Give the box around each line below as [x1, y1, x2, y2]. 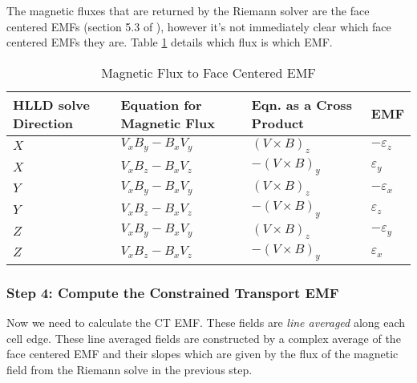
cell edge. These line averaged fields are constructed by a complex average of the [6, 329, 401, 346]
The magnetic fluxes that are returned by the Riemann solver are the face [6, 2, 370, 18]
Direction [13, 113, 74, 132]
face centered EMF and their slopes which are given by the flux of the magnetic [6, 345, 399, 362]
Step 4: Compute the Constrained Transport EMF [6, 282, 339, 302]
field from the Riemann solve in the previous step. [6, 361, 253, 377]
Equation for [120, 95, 202, 114]
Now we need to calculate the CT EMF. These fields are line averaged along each [6, 314, 406, 331]
